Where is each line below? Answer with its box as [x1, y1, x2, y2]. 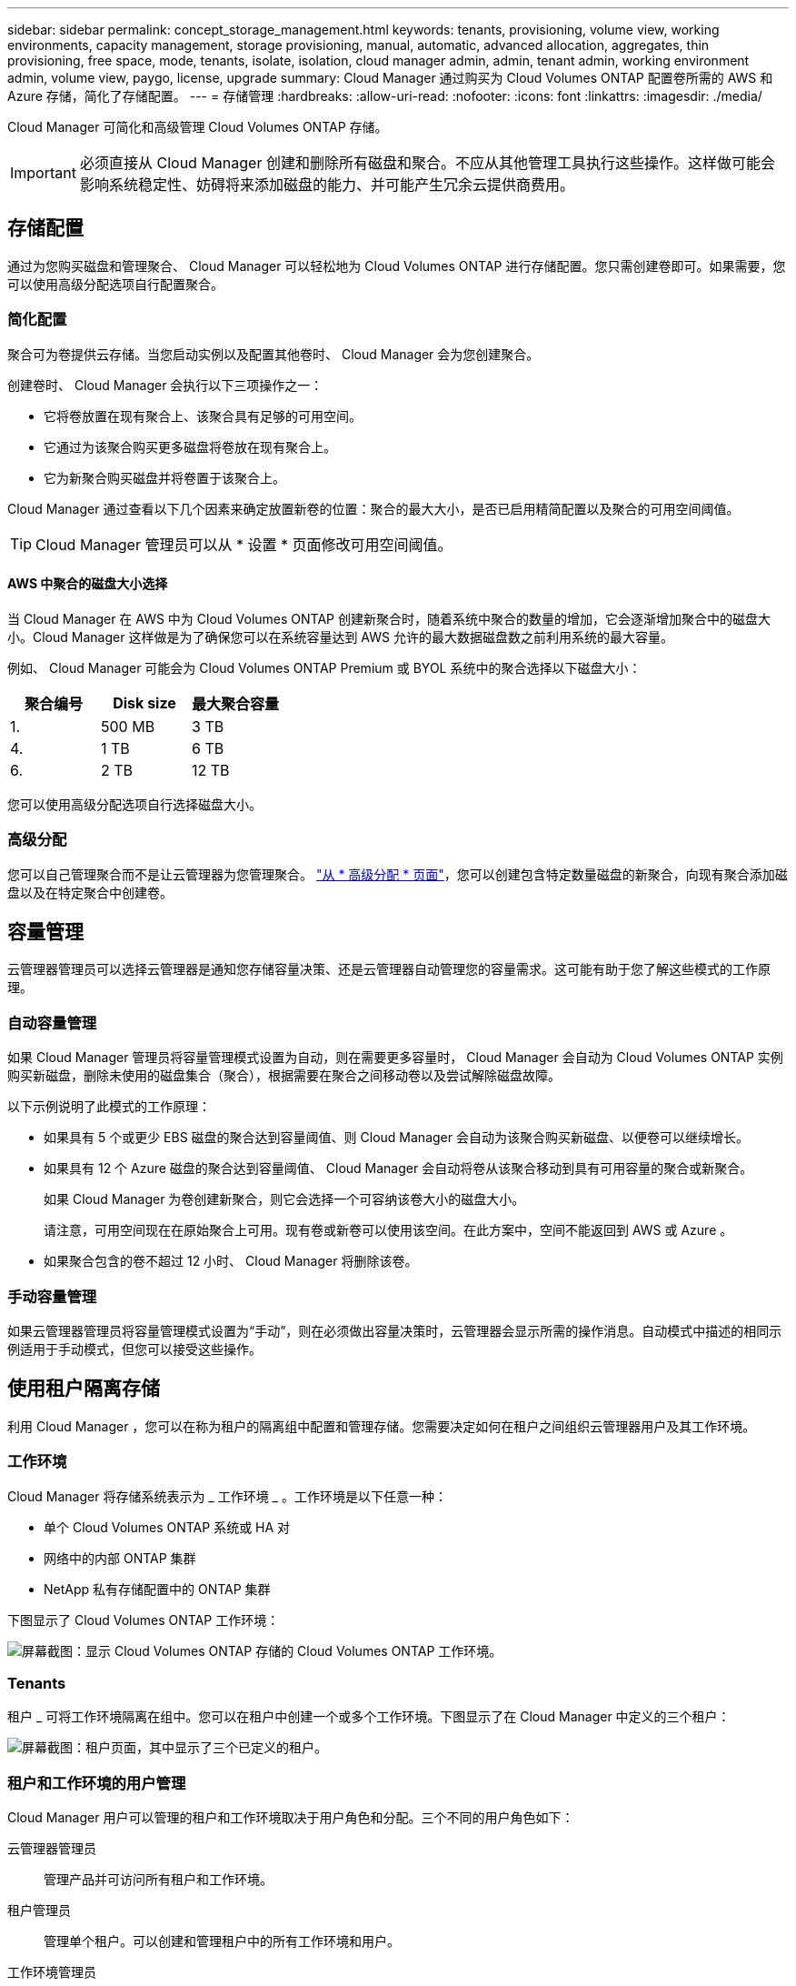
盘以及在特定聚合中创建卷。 [7, 884, 173, 900]
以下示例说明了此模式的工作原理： [7, 1098, 211, 1115]
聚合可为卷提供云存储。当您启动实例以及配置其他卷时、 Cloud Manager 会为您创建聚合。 [7, 346, 540, 362]
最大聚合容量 [192, 694, 280, 713]
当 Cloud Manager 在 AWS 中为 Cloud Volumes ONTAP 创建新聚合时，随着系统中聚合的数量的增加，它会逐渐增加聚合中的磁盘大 [7, 610, 771, 627]
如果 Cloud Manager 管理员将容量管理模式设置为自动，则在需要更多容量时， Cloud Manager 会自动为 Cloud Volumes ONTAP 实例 [7, 1049, 783, 1066]
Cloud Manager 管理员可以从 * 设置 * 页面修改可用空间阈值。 [35, 535, 453, 554]
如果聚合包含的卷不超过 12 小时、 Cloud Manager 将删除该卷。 [44, 1253, 418, 1269]
